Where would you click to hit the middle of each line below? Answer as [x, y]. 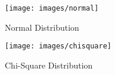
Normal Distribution [42, 27]
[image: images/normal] [52, 8]
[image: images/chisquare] [58, 46]
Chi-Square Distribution [49, 65]
